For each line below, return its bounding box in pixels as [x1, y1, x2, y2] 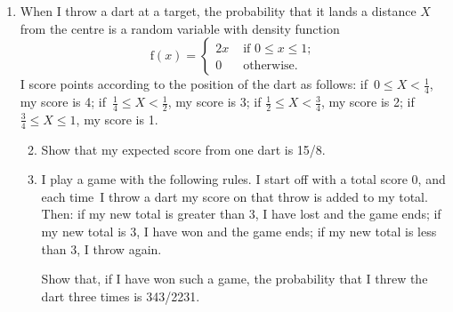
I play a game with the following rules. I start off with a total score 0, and [41, 170, 446, 188]
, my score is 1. [76, 109, 158, 128]
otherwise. [243, 60, 298, 73]
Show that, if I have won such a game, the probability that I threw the [41, 269, 428, 288]
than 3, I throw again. [41, 239, 162, 258]
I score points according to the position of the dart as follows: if [20, 75, 368, 93]
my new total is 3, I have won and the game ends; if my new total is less [41, 222, 437, 241]
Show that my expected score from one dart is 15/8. [41, 140, 326, 158]
